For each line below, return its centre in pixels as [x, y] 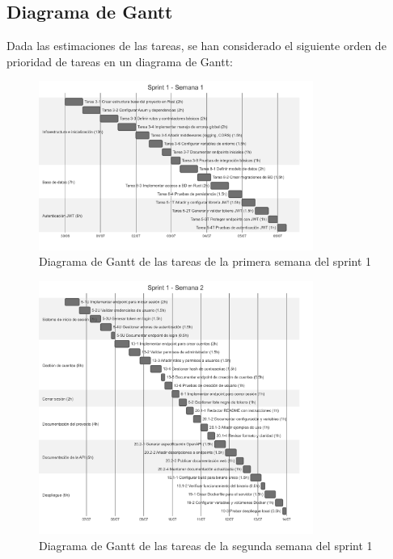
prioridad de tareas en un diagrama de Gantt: [120, 61]
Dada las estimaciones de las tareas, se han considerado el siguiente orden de [196, 46]
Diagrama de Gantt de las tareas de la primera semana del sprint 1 [205, 261]
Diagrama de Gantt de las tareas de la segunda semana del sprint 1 [206, 545]
